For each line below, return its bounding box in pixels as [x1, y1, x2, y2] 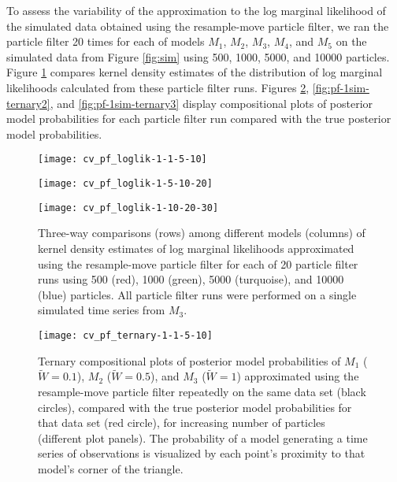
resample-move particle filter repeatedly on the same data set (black [38, 383, 366, 399]
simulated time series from [38, 302, 165, 318]
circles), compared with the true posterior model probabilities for [38, 399, 352, 415]
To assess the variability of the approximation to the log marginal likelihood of [6, 2, 386, 18]
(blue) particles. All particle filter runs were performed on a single [38, 286, 357, 302]
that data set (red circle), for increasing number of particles [38, 414, 325, 431]
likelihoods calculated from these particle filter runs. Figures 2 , [6, 79, 310, 95]
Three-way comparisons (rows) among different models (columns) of [38, 224, 365, 241]
